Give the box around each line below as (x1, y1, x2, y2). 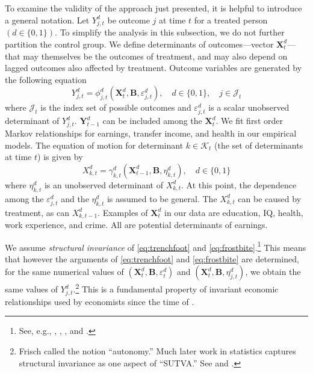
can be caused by (238, 192, 302, 205)
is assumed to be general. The (107, 192, 217, 205)
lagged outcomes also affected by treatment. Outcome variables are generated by (5, 61, 302, 74)
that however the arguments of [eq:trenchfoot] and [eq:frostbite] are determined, (5, 252, 299, 265)
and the (61, 192, 89, 205)
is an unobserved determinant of (44, 178, 163, 191)
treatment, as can (5, 206, 70, 218)
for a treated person (194, 13, 268, 26)
